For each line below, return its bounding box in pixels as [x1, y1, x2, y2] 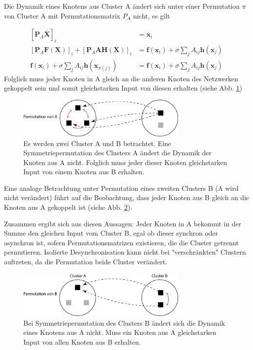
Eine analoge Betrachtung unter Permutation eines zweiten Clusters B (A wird [4, 183, 239, 193]
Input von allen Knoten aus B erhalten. [23, 336, 141, 347]
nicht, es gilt [133, 10, 170, 20]
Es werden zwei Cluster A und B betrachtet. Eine [23, 138, 171, 148]
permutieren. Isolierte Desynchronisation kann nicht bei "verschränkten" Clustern [4, 247, 246, 257]
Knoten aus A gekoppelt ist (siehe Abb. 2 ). [4, 202, 132, 212]
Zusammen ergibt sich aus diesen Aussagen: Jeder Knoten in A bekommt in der [4, 218, 241, 228]
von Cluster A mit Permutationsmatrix [4, 10, 121, 20]
